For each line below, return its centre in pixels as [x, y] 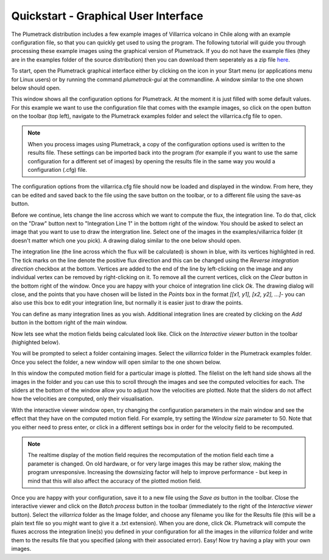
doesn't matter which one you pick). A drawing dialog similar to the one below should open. [126, 240]
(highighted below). [36, 342]
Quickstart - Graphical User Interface [107, 16]
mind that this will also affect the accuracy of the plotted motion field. [115, 481]
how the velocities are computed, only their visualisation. [83, 399]
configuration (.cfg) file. [58, 170]
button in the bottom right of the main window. [69, 322]
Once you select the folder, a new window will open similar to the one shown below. [116, 362]
